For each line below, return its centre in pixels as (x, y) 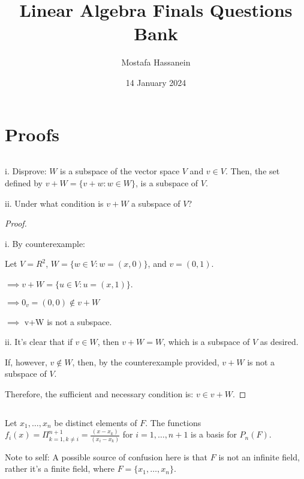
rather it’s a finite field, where (60, 468)
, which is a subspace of (207, 342)
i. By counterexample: (45, 243)
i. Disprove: (26, 171)
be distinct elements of (96, 422)
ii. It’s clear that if (39, 342)
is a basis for (214, 434)
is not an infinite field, (259, 456)
